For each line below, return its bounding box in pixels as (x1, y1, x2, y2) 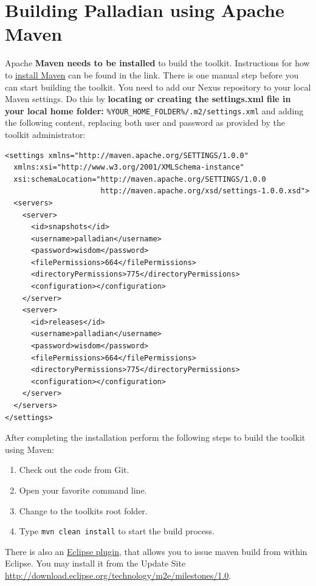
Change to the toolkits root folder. (19, 504, 148, 517)
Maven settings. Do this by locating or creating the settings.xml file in (5, 92, 291, 105)
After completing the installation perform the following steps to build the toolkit (5, 431, 306, 444)
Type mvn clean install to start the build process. (19, 525, 215, 537)
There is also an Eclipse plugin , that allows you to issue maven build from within (5, 545, 307, 557)
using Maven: (5, 443, 54, 455)
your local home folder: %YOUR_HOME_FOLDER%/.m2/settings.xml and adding (5, 104, 304, 117)
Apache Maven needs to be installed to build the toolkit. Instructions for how (5, 57, 310, 69)
